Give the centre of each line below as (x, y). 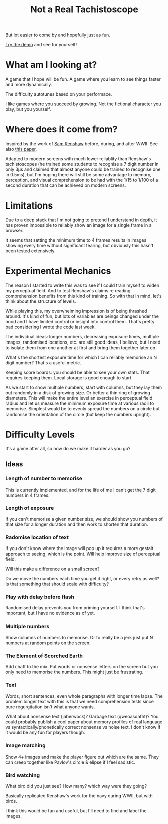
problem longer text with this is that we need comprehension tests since (80, 702)
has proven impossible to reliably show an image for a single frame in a (78, 225)
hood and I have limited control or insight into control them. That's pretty (80, 321)
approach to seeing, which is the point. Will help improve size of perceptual (83, 554)
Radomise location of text (37, 537)
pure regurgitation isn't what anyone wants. (50, 707)
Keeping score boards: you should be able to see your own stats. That (78, 372)
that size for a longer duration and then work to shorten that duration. (77, 524)
